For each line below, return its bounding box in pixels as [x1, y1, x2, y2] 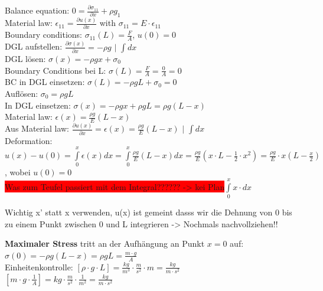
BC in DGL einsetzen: [5, 76, 85, 88]
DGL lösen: [5, 53, 46, 64]
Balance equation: [5, 4, 70, 16]
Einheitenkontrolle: [5, 260, 73, 273]
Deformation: [5, 134, 53, 146]
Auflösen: [5, 87, 38, 100]
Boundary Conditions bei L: [5, 64, 106, 76]
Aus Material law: [5, 122, 70, 135]
